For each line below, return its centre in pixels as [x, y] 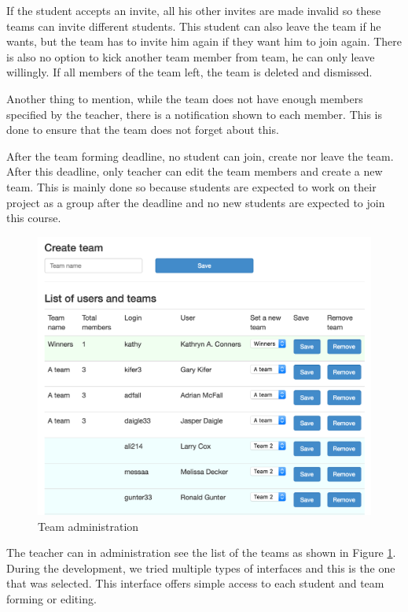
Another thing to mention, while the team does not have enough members [185, 98]
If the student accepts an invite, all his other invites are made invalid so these [194, 10]
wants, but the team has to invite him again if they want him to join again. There [204, 41]
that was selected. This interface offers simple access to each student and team [195, 583]
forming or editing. [51, 598]
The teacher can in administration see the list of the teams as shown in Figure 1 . [201, 553]
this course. [34, 218]
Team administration [88, 526]
